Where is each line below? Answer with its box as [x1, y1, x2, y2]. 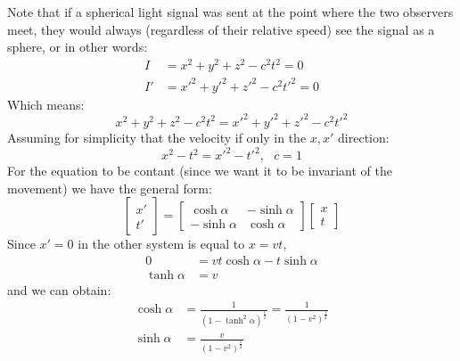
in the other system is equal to [78, 234, 245, 253]
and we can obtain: [7, 280, 111, 299]
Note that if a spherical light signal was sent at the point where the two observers [7, 3, 454, 21]
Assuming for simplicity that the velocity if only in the [7, 127, 307, 146]
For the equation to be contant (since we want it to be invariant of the [7, 161, 392, 180]
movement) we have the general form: [7, 178, 212, 197]
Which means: [7, 94, 85, 113]
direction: [338, 127, 390, 146]
